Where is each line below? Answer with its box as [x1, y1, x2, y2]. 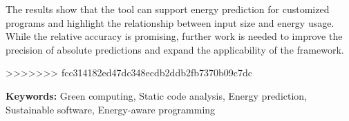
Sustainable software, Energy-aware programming [6, 102, 216, 116]
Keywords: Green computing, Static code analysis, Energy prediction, [6, 88, 308, 102]
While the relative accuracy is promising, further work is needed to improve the [6, 29, 343, 43]
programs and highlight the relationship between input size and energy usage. [6, 15, 334, 30]
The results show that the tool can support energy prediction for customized [6, 2, 330, 16]
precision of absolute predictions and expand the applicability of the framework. [6, 42, 344, 56]
